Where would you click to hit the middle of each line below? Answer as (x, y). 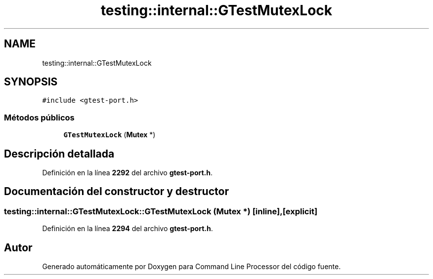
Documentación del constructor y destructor (116, 192)
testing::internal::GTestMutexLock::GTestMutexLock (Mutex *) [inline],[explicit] (161, 211)
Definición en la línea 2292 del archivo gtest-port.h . (128, 173)
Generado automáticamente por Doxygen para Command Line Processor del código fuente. (192, 267)
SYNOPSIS (31, 82)
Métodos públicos (39, 117)
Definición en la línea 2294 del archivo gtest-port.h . (128, 229)
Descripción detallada (59, 154)
